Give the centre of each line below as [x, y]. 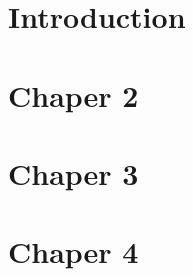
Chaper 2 [73, 94]
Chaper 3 [73, 172]
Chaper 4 [73, 251]
